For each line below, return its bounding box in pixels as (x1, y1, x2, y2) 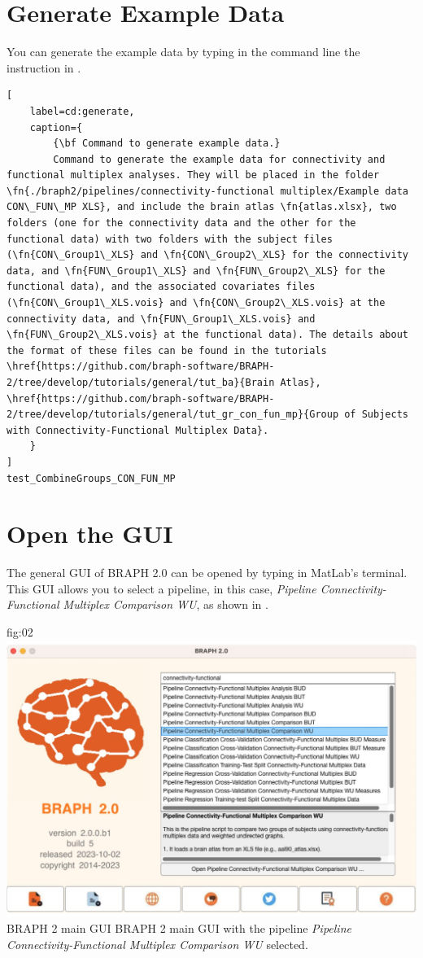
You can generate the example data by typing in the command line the (7, 43, 360, 60)
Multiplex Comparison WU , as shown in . (63, 596, 268, 613)
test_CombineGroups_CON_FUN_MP (7, 472, 176, 484)
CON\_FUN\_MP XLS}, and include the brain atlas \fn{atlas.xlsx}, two (7, 201, 397, 213)
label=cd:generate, (29, 105, 135, 117)
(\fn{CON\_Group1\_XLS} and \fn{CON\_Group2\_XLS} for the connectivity (7, 249, 408, 261)
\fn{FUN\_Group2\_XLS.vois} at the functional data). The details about (7, 329, 408, 341)
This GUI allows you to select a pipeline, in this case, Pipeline (7, 580, 316, 597)
